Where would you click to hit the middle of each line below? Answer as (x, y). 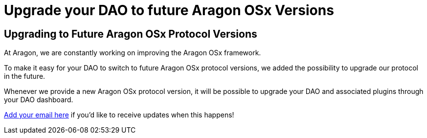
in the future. (25, 76)
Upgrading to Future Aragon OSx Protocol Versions (131, 34)
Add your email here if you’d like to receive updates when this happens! (119, 115)
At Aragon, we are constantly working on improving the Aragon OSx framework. (133, 53)
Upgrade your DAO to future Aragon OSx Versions (169, 10)
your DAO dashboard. (39, 100)
